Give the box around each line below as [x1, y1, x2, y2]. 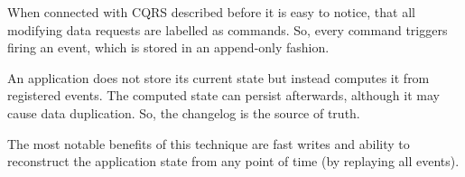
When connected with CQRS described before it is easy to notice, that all [7, 3, 415, 21]
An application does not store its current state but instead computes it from [7, 68, 430, 87]
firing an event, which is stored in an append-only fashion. [7, 38, 330, 57]
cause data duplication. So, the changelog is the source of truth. [7, 103, 360, 122]
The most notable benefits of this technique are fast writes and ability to [7, 134, 410, 153]
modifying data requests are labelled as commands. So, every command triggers [7, 20, 448, 39]
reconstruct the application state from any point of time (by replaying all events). [7, 152, 460, 171]
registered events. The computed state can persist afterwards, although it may [7, 86, 440, 105]
